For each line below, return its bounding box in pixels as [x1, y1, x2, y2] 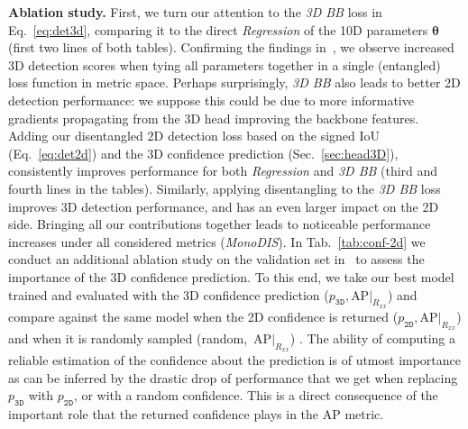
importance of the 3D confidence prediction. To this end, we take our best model [8, 267, 454, 286]
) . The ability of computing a [289, 328, 456, 347]
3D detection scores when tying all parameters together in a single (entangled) [8, 55, 441, 74]
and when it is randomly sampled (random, [8, 328, 248, 347]
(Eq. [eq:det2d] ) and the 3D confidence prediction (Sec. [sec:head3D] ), [8, 143, 399, 162]
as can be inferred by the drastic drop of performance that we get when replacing [8, 368, 458, 387]
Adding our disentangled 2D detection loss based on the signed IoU [8, 126, 381, 145]
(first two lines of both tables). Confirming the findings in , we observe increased [8, 38, 454, 57]
